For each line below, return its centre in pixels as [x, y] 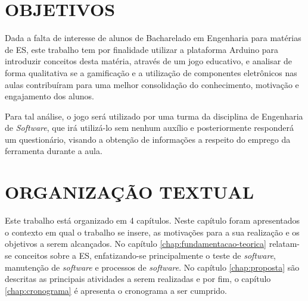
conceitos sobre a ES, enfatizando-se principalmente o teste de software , [145, 255]
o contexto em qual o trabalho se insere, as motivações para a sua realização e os [152, 232]
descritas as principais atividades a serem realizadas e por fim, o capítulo [138, 279]
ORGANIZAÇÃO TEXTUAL [130, 192]
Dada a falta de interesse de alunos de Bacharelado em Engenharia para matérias [153, 38]
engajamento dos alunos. [49, 96]
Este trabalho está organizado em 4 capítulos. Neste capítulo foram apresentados [153, 220]
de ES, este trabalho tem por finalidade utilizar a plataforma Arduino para [142, 49]
